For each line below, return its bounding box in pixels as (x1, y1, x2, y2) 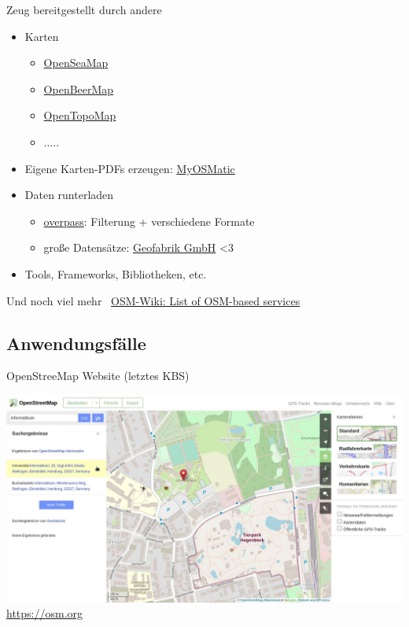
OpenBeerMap (43, 80, 114, 97)
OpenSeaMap (43, 54, 109, 71)
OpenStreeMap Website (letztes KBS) (6, 367, 190, 384)
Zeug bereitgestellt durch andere (6, 2, 162, 17)
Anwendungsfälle (6, 330, 146, 355)
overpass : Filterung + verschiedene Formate (43, 212, 255, 229)
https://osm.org (6, 605, 83, 621)
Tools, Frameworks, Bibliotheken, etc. (24, 265, 207, 282)
